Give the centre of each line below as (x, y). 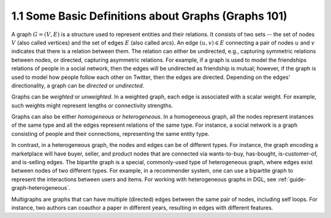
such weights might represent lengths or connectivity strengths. (92, 105)
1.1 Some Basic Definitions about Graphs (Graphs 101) (149, 16)
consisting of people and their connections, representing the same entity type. (110, 133)
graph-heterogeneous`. (41, 188)
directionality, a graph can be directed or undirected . (78, 85)
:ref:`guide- (292, 179)
